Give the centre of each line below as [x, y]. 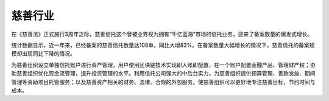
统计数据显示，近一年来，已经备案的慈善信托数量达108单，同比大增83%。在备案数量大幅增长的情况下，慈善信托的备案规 [163, 45]
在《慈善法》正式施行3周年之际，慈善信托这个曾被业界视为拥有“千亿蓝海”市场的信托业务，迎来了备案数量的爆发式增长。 [162, 34]
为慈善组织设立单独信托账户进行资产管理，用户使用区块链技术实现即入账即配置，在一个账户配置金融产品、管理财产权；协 [163, 64]
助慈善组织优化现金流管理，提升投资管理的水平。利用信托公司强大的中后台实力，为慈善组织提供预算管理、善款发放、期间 [163, 74]
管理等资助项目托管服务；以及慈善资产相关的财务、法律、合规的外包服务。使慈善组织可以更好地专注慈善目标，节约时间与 [163, 82]
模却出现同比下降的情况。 [43, 54]
